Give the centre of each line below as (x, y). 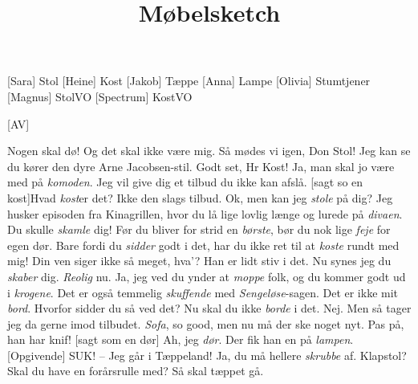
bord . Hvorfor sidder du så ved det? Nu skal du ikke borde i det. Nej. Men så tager (209, 308)
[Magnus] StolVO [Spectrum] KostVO (100, 96)
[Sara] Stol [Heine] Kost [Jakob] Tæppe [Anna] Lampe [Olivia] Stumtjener (189, 81)
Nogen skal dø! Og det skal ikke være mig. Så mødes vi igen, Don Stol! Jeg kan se (209, 151)
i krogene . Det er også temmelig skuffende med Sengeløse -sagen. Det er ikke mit (203, 292)
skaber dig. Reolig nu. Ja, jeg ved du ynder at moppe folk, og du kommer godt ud (207, 276)
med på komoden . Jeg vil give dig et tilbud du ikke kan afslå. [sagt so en (185, 182)
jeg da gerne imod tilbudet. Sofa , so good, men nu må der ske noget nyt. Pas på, (206, 323)
